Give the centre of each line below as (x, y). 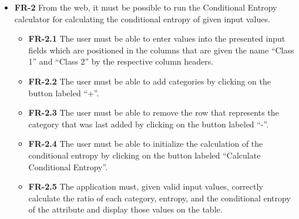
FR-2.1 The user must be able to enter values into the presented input (157, 38)
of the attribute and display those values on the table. (125, 209)
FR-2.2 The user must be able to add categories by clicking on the (150, 81)
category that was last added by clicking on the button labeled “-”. (149, 124)
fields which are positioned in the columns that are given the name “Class (161, 50)
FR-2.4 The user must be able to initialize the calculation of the (146, 144)
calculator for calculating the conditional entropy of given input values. (142, 18)
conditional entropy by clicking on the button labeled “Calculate (145, 155)
